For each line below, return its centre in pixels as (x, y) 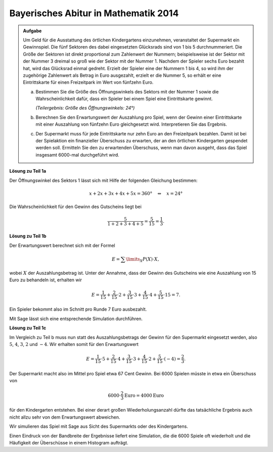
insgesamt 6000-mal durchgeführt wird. (78, 155)
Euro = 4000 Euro (144, 395)
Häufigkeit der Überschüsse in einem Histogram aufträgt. (69, 442)
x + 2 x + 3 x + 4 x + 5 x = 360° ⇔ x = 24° (136, 193)
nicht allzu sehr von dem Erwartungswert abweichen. (65, 417)
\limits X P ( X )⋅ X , (142, 260)
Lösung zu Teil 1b (28, 236)
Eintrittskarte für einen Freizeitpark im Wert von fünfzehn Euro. (88, 82)
